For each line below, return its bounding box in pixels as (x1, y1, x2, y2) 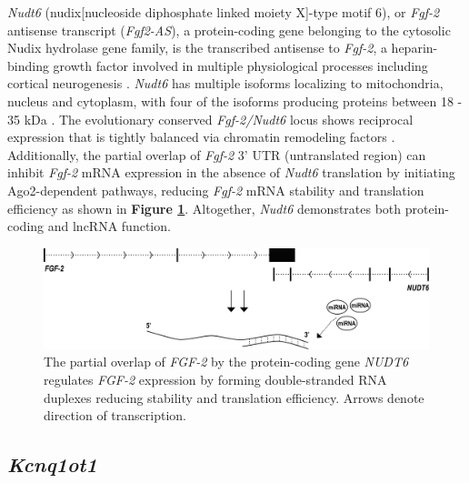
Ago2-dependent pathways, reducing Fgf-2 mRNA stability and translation (7, 180, 424, 199)
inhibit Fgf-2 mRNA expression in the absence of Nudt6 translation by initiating (7, 163, 455, 182)
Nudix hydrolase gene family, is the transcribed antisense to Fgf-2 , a (7, 38, 387, 57)
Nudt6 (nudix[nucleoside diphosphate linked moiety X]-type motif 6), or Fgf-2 (7, 3, 440, 21)
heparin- (391, 38, 438, 57)
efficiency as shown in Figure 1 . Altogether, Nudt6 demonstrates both (7, 198, 402, 217)
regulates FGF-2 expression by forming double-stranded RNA (44, 369, 387, 388)
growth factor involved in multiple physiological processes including (53, 55, 428, 75)
